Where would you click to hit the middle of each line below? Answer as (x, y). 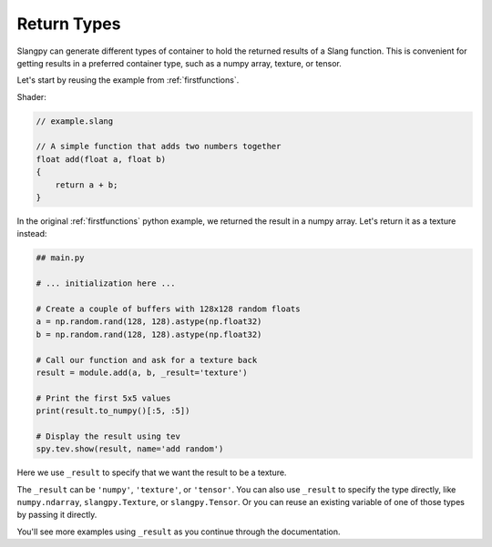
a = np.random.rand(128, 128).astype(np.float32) (149, 322)
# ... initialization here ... (106, 284)
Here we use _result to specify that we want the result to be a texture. (152, 472)
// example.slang (75, 121)
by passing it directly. (57, 515)
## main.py (60, 258)
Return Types (69, 24)
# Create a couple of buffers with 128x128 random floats (168, 309)
